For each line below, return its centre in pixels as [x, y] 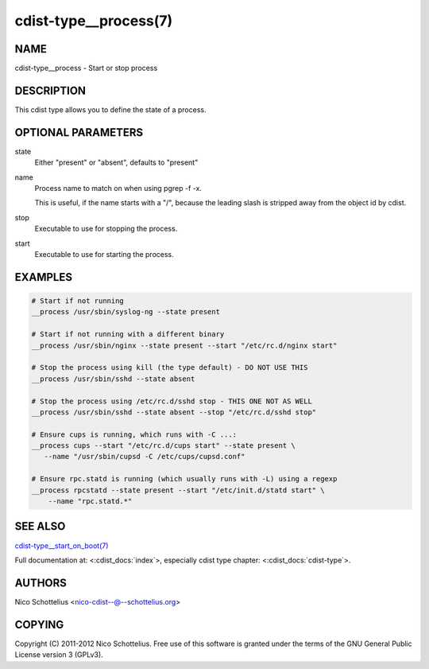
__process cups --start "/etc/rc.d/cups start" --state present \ [163, 446]
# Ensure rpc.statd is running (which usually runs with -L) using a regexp [184, 479]
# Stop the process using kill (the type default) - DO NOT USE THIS [170, 368]
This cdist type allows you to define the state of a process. [110, 109]
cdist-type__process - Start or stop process [86, 68]
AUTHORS [41, 583]
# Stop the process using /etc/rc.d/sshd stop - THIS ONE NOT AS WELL [172, 401]
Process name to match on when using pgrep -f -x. [118, 189]
